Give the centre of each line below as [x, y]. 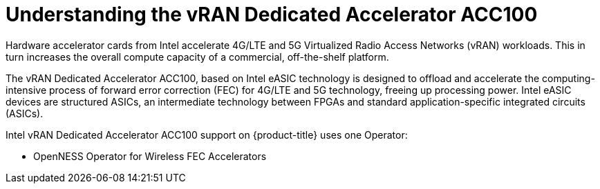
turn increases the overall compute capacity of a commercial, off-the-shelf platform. [197, 57]
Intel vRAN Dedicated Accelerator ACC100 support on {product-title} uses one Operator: [207, 135]
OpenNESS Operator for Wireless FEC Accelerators [150, 156]
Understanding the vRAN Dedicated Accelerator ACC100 [272, 14]
